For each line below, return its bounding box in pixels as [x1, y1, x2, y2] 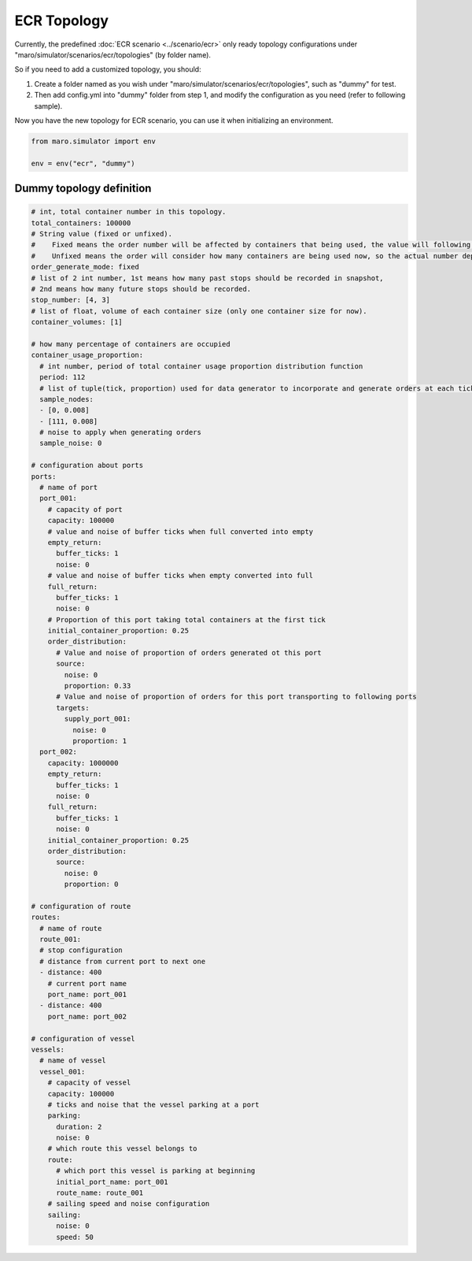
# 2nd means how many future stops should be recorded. [31, 284, 252, 293]
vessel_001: [39, 1067, 86, 1076]
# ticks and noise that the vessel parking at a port [47, 1100, 260, 1109]
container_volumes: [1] [31, 317, 124, 327]
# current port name [47, 979, 127, 988]
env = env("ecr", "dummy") [31, 158, 135, 168]
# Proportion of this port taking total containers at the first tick [47, 615, 326, 624]
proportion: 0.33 [64, 681, 131, 691]
